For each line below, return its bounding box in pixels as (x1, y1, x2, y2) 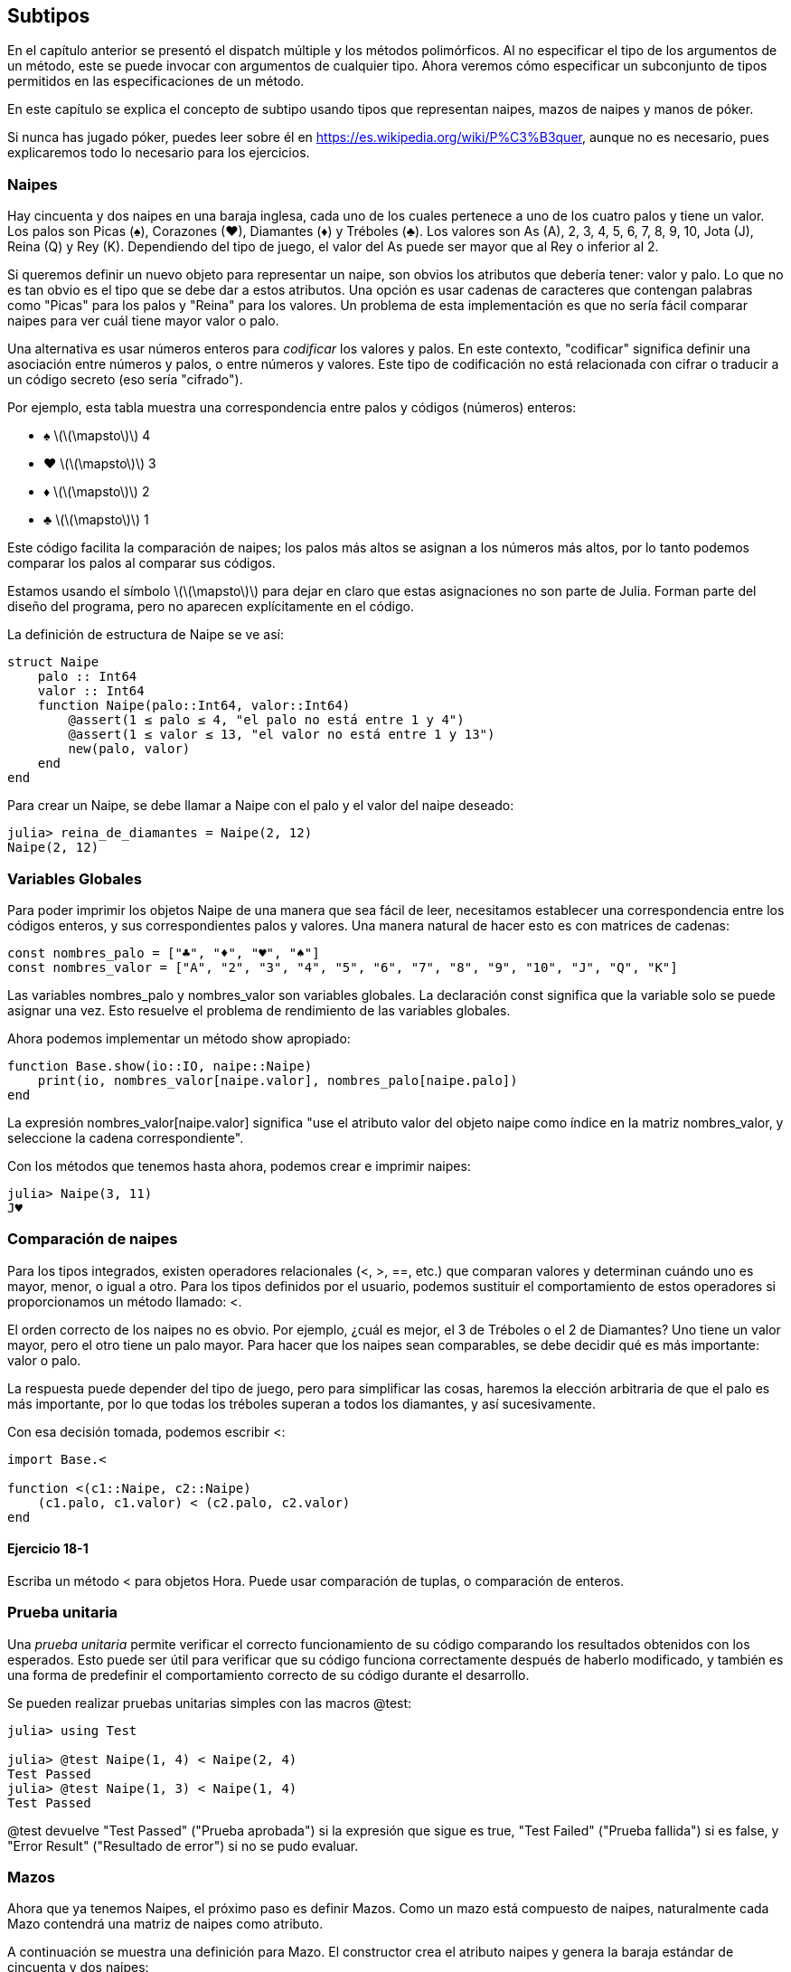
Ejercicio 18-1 (7, 1541, 89, 1557)
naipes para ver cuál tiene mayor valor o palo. (7, 313, 279, 329)
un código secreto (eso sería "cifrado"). (7, 372, 243, 388)
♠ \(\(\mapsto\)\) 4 (43, 428, 151, 444)
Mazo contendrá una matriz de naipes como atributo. (7, 1916, 324, 1932)
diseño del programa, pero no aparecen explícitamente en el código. (7, 599, 414, 615)
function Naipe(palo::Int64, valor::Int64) (37, 698, 351, 713)
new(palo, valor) (68, 741, 191, 757)
